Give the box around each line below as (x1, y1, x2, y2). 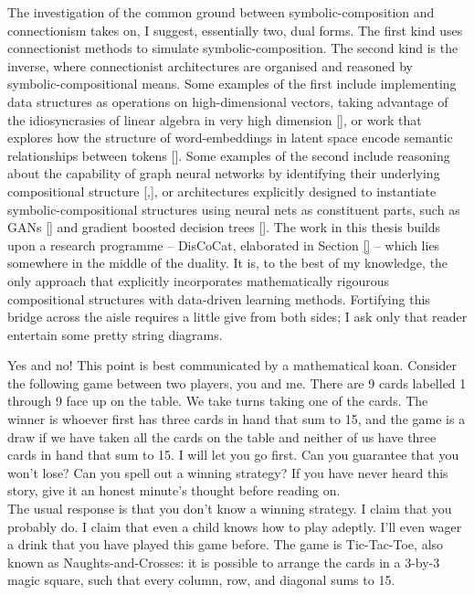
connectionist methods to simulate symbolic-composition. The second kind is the (7, 38, 458, 58)
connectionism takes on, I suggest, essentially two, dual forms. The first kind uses (7, 20, 463, 39)
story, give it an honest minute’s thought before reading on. (7, 481, 341, 500)
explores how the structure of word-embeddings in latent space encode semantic (7, 128, 453, 147)
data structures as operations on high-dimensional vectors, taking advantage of (7, 91, 448, 111)
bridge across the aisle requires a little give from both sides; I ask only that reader (7, 307, 468, 326)
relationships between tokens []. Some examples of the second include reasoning (7, 145, 450, 165)
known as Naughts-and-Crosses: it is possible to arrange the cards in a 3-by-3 (7, 552, 440, 571)
